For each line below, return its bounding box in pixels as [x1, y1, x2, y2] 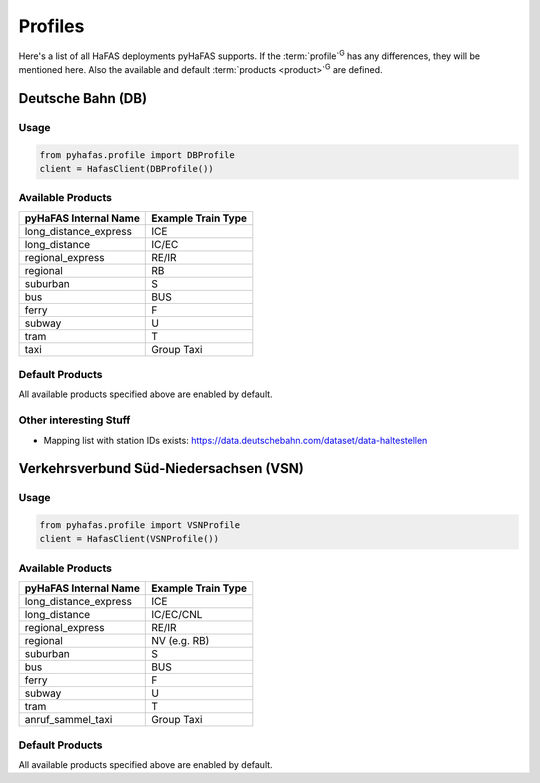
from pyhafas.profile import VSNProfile [39, 520, 240, 531]
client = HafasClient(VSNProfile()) [39, 533, 220, 545]
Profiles [18, 15, 85, 37]
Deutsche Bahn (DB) [18, 90, 148, 107]
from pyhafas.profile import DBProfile [39, 149, 235, 160]
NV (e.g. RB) [151, 634, 210, 648]
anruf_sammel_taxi [24, 713, 113, 727]
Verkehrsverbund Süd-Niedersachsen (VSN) [18, 460, 304, 477]
